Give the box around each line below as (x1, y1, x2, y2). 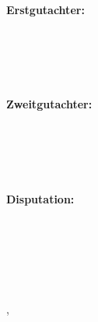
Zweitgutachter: (6, 96, 93, 112)
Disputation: (6, 190, 75, 207)
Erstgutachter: (6, 2, 85, 17)
